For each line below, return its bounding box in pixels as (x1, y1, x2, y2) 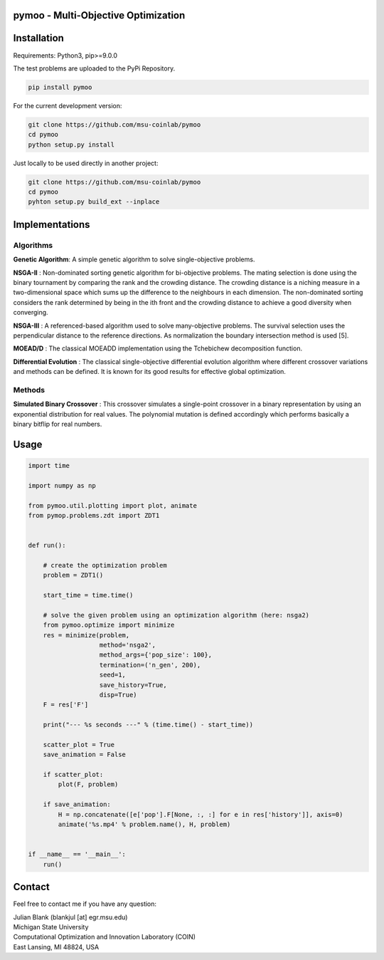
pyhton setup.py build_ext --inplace (28, 198, 160, 206)
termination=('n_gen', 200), (99, 661, 201, 669)
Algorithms (13, 240, 53, 250)
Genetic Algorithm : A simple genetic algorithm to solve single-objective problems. (13, 255, 255, 264)
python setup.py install (28, 140, 115, 149)
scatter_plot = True (43, 741, 115, 748)
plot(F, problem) (58, 781, 119, 788)
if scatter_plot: (43, 771, 104, 779)
